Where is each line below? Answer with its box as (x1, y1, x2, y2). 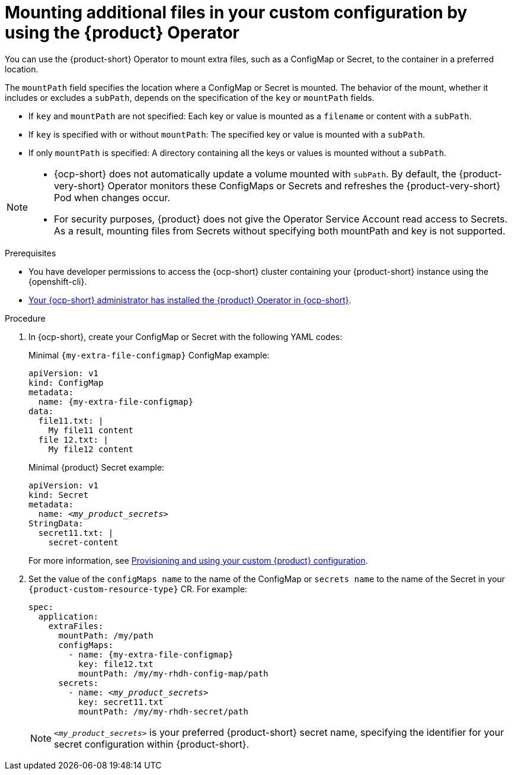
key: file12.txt (78, 659, 153, 669)
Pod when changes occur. (54, 191, 171, 204)
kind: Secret (28, 490, 89, 500)
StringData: (28, 518, 84, 528)
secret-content (48, 537, 119, 547)
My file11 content (48, 425, 134, 435)
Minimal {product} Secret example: (28, 462, 165, 472)
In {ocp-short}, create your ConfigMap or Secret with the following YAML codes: (28, 331, 343, 342)
